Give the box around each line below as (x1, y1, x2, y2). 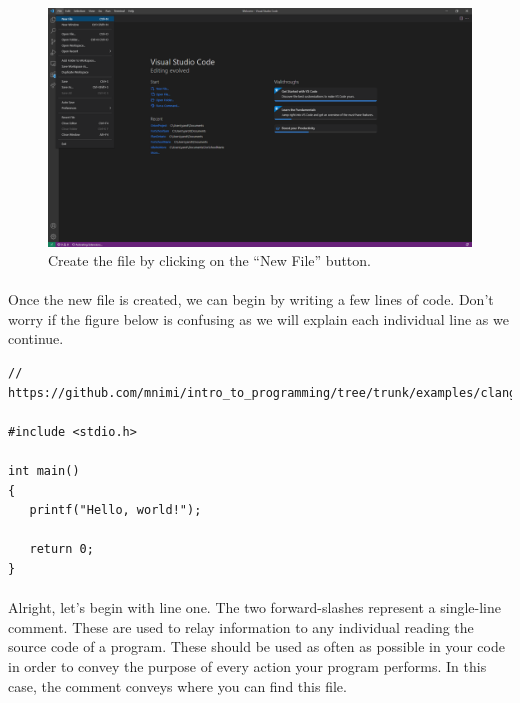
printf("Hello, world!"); (29, 503, 202, 518)
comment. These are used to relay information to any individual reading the (8, 616, 474, 637)
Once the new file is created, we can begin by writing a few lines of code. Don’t (8, 289, 494, 310)
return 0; (29, 542, 94, 557)
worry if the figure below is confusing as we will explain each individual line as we (8, 308, 509, 329)
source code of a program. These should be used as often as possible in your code (8, 636, 505, 657)
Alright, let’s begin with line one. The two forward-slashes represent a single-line (8, 597, 501, 618)
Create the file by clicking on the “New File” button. (48, 250, 371, 271)
